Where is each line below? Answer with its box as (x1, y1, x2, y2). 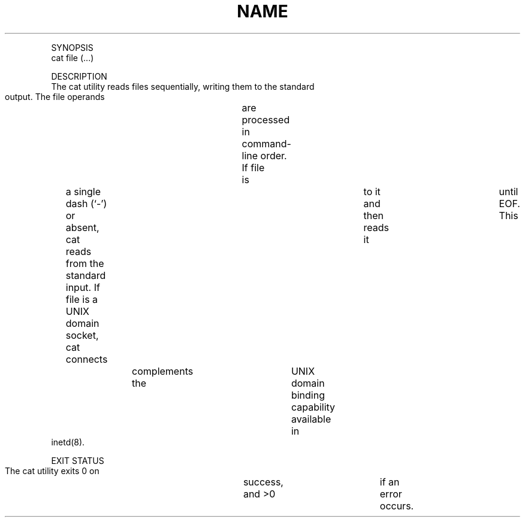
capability (291, 400, 336, 413)
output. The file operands (5, 91, 105, 102)
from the (65, 257, 104, 269)
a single (65, 185, 101, 198)
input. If (65, 281, 100, 293)
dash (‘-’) (65, 197, 107, 210)
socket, (65, 329, 99, 341)
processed (242, 113, 290, 126)
